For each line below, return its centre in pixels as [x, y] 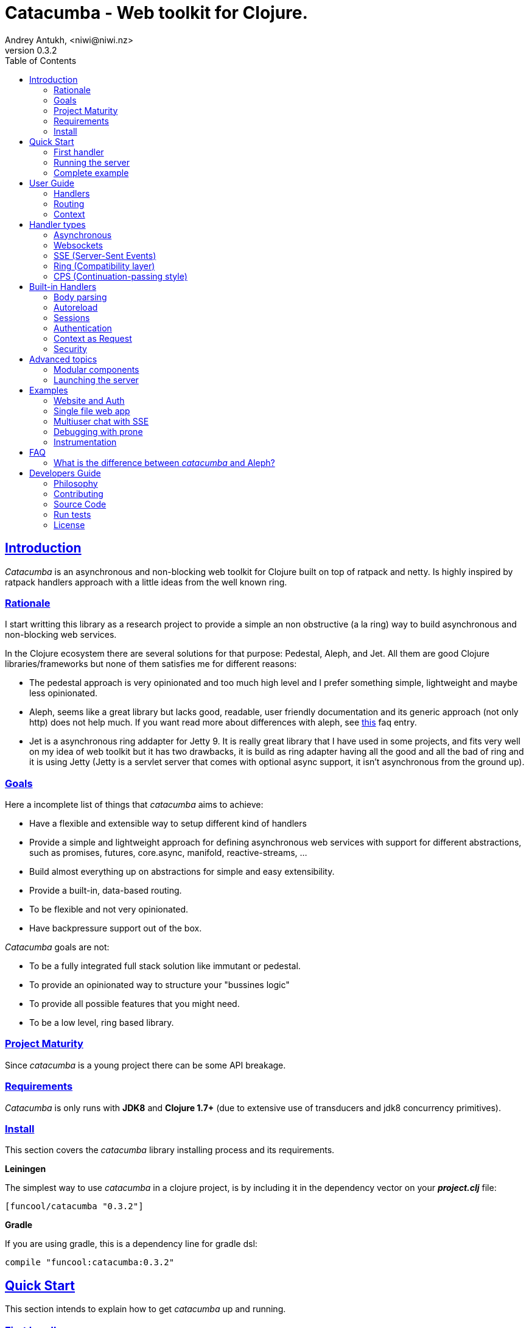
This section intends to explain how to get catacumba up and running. [145, 1309]
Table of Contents [41, 60]
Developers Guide [65, 473]
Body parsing [80, 297]
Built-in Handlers [63, 286]
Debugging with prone [98, 431]
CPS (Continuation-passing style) [121, 276]
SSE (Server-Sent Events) [105, 255]
